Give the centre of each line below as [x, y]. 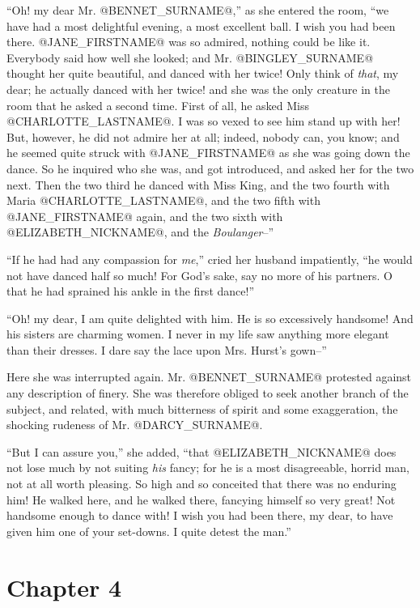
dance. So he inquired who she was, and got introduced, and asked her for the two [210, 168]
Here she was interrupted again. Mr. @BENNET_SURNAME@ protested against [209, 377]
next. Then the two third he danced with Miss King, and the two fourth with [198, 184]
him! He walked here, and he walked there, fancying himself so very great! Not [201, 499]
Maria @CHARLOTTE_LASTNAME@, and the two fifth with [163, 200]
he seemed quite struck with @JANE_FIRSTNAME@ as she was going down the [208, 153]
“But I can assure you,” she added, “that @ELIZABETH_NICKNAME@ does [202, 451]
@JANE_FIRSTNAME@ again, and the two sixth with [145, 216]
